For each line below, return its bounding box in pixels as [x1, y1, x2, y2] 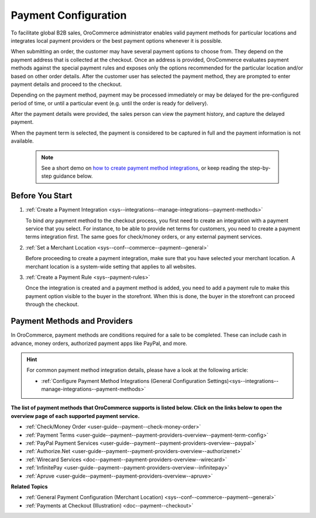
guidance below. [53, 172, 93, 179]
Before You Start [11, 191, 73, 201]
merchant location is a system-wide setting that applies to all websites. [25, 263, 197, 270]
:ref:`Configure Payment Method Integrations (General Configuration [41, 377, 206, 384]
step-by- [249, 164, 271, 172]
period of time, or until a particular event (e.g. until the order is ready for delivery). [11, 99, 209, 106]
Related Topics [11, 483, 48, 490]
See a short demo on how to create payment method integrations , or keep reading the [41, 164, 249, 172]
